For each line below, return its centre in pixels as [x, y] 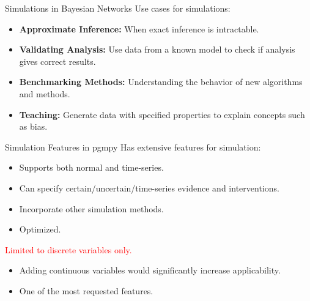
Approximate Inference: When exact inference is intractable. [139, 28]
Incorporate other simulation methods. [91, 208]
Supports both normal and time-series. [91, 167]
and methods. [45, 93]
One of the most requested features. [86, 290]
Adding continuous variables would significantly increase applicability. [150, 270]
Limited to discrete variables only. [68, 249]
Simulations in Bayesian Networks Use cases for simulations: [118, 8]
